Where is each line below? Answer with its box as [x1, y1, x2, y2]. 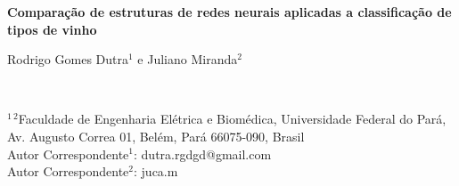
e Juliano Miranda [137, 50, 238, 69]
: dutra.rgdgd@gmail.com [134, 144, 272, 163]
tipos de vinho [7, 20, 97, 38]
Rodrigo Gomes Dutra [7, 50, 128, 69]
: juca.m [134, 162, 178, 181]
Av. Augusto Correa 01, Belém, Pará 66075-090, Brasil [7, 126, 305, 145]
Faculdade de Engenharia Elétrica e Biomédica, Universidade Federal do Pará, [18, 109, 447, 128]
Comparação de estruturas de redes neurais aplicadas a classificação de [7, 3, 452, 20]
